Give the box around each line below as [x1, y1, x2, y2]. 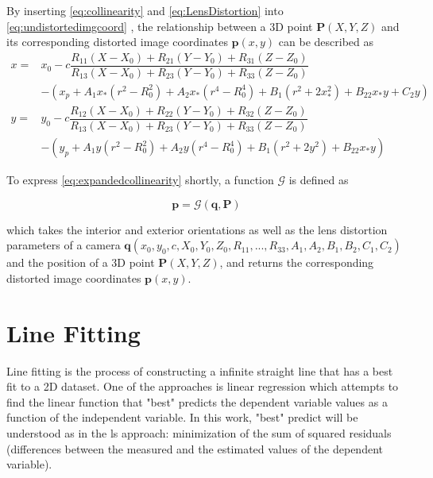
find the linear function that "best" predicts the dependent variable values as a [6, 393, 388, 410]
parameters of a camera [6, 237, 121, 253]
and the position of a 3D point [6, 254, 155, 271]
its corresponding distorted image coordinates [6, 33, 228, 50]
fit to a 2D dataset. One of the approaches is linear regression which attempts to [6, 378, 399, 395]
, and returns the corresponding [219, 254, 374, 271]
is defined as [288, 172, 349, 188]
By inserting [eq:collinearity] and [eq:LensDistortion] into [6, 2, 284, 18]
